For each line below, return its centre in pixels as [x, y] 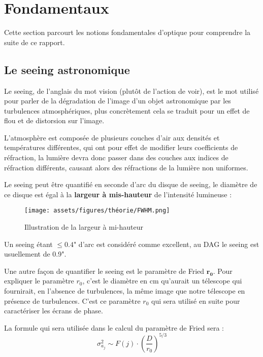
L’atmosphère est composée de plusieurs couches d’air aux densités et [112, 137]
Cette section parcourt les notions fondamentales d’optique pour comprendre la [127, 32]
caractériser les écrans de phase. [54, 311]
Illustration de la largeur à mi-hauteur [84, 227]
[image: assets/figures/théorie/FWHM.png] [97, 211]
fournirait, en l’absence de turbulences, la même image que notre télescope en [125, 291]
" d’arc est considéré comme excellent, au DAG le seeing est [166, 244]
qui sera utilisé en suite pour [196, 300]
